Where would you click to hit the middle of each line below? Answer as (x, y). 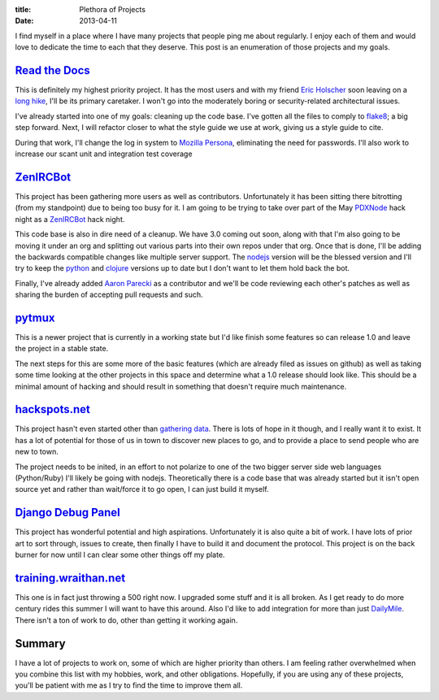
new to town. (37, 452)
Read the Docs (53, 70)
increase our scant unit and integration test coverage (104, 154)
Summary (40, 643)
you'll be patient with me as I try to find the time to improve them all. (129, 685)
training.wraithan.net (70, 578)
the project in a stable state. (62, 349)
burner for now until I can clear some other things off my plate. (120, 555)
